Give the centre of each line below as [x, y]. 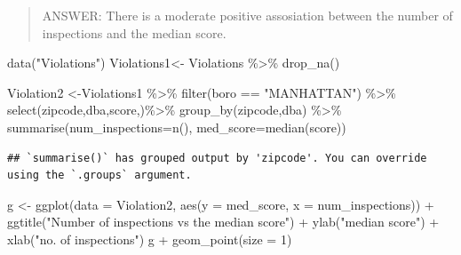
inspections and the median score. [134, 32]
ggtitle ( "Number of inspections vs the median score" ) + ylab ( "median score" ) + [223, 222]
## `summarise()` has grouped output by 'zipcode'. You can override [217, 158]
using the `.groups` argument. [99, 175]
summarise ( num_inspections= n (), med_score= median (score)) [177, 127]
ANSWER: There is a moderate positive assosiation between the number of [247, 15]
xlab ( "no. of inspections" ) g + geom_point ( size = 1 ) [150, 239]
